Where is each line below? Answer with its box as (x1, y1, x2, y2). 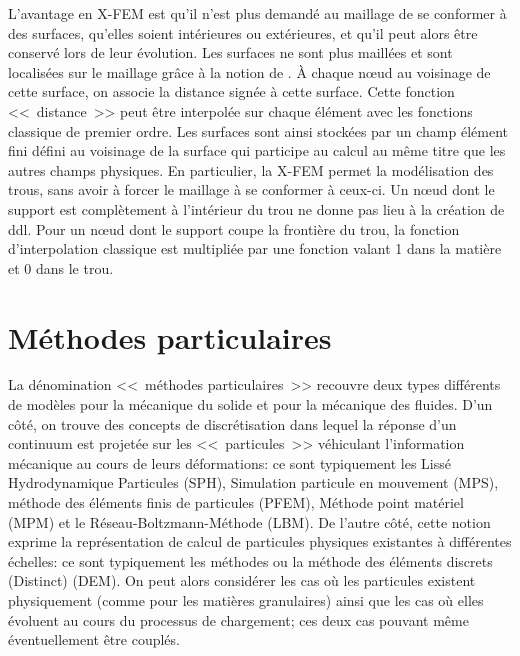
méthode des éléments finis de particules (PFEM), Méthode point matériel (8, 492, 464, 512)
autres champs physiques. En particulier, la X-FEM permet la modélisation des (8, 159, 494, 180)
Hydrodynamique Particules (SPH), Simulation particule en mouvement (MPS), (8, 472, 499, 493)
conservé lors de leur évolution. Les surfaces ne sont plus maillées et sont (8, 42, 453, 63)
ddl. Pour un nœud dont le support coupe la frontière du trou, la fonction (8, 218, 460, 239)
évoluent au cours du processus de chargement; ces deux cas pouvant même (8, 609, 469, 630)
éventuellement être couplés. (8, 629, 180, 650)
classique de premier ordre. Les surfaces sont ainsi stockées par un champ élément (8, 120, 508, 141)
